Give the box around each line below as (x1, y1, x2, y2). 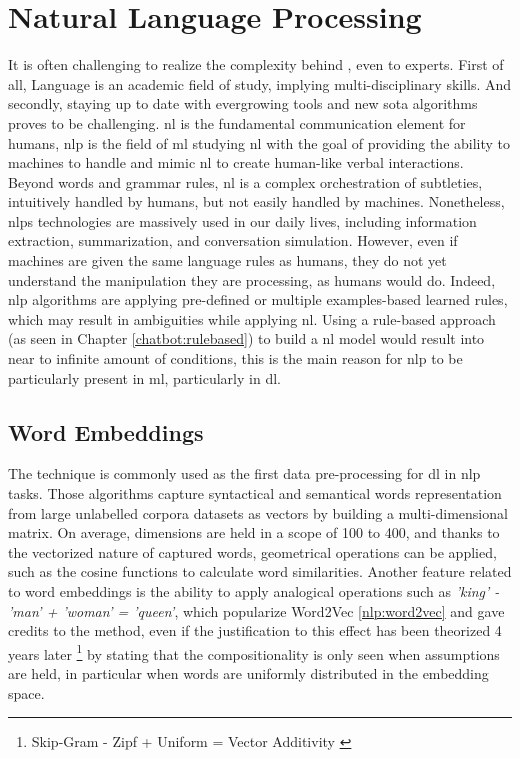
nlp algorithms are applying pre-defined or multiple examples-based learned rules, (8, 289, 508, 310)
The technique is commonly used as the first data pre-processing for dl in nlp (8, 463, 481, 484)
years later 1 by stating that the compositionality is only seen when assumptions (8, 640, 500, 664)
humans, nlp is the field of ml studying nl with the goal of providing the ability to (8, 132, 511, 153)
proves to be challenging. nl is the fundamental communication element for (8, 112, 466, 133)
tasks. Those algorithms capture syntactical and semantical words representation (8, 483, 502, 504)
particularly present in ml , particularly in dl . (8, 367, 281, 388)
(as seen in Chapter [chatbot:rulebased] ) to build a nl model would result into (8, 328, 485, 349)
